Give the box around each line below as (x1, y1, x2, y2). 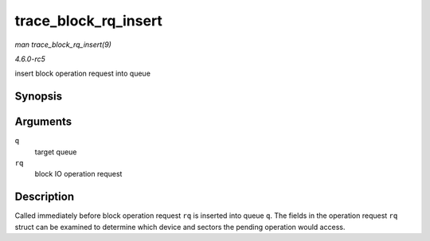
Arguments (14, 115, 72, 129)
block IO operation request (34, 169, 123, 179)
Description (14, 190, 75, 204)
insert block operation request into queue (14, 68, 151, 79)
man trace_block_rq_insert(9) (14, 40, 111, 49)
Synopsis (14, 90, 63, 103)
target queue (34, 147, 77, 157)
